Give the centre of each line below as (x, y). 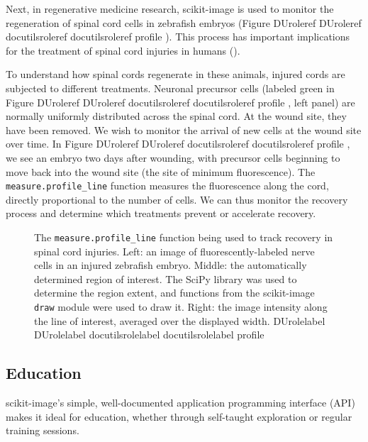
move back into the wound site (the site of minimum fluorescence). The (161, 171)
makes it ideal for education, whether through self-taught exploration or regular (179, 416)
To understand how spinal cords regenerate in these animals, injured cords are (175, 74)
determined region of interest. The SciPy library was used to (166, 278)
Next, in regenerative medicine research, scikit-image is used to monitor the (170, 9)
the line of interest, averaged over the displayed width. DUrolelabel (180, 320)
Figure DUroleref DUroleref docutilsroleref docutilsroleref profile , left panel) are (180, 102)
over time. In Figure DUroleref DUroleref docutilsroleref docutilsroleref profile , (178, 144)
